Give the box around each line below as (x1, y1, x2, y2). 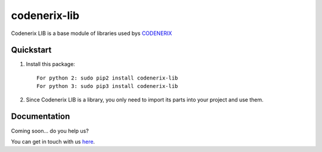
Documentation (11, 112, 70, 122)
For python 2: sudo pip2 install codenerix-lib (36, 74, 178, 81)
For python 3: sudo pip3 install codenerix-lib (36, 83, 178, 90)
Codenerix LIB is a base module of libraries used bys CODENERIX (11, 30, 172, 37)
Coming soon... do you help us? (11, 127, 89, 134)
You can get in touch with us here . (11, 138, 95, 145)
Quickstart (11, 45, 52, 55)
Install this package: (26, 61, 76, 68)
